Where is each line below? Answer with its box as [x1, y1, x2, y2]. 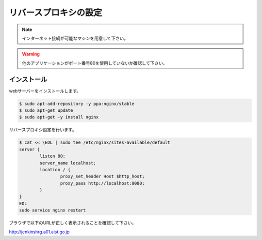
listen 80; [39, 153, 65, 159]
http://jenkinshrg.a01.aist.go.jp [9, 229, 70, 235]
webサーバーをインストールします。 [9, 88, 81, 94]
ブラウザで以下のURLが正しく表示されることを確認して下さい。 [9, 220, 136, 226]
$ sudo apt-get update [19, 108, 73, 113]
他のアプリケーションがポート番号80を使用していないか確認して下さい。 [22, 60, 167, 66]
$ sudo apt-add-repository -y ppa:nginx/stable [19, 101, 134, 106]
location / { [39, 167, 71, 172]
